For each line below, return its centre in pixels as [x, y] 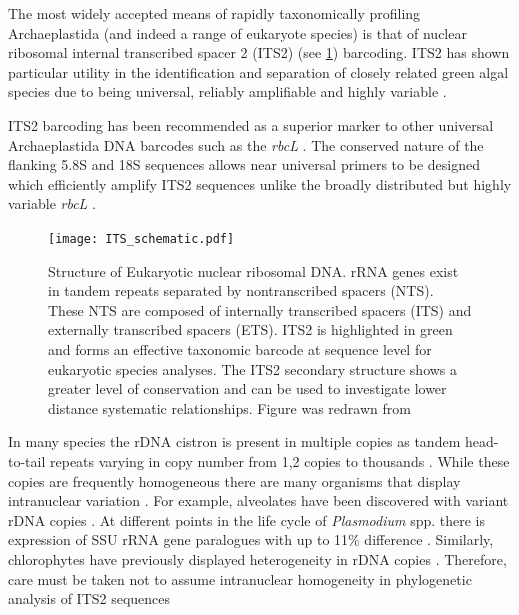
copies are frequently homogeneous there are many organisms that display [234, 480]
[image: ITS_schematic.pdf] [141, 238]
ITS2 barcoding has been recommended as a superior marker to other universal [251, 124]
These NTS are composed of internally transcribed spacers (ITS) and [260, 309]
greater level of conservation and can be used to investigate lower [247, 388]
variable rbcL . [52, 203]
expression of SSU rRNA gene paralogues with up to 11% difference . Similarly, [251, 539]
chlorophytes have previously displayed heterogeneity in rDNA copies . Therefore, [257, 558]
